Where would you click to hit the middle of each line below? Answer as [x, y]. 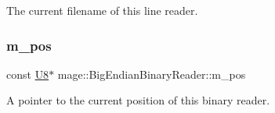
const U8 [28, 74]
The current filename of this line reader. [102, 10]
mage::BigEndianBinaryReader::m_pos [152, 74]
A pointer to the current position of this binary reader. [138, 100]
